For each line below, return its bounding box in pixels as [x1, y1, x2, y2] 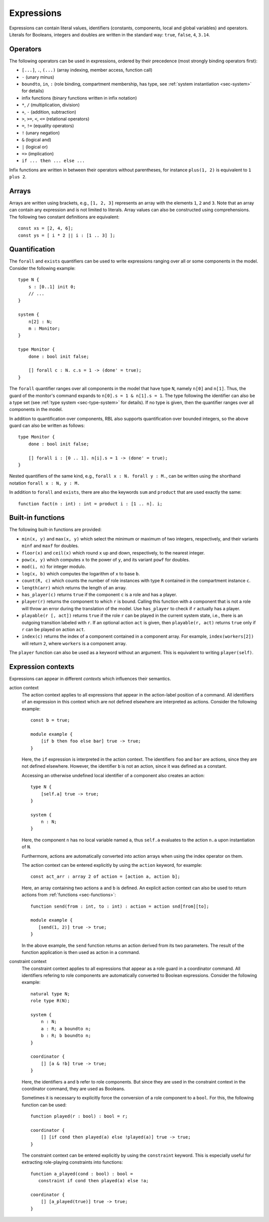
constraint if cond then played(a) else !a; [38, 1178, 149, 1184]
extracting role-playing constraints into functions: [21, 1159, 123, 1165]
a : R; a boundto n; [40, 1026, 91, 1031]
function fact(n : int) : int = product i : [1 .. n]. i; [18, 501, 163, 507]
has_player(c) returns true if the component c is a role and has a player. [21, 592, 177, 597]
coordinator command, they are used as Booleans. [21, 1086, 126, 1091]
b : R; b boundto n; [40, 1033, 91, 1039]
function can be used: [21, 1101, 67, 1108]
